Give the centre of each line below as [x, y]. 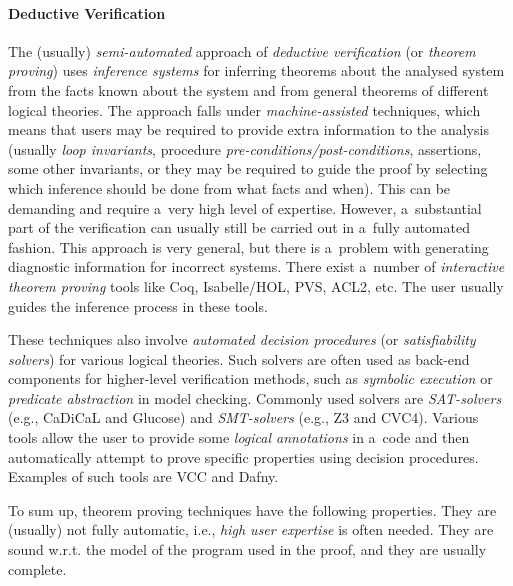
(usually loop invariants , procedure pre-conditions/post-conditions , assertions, [245, 148]
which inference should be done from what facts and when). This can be [229, 187]
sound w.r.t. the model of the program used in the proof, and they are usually [247, 549]
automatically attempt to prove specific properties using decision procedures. [243, 456]
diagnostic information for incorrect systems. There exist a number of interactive [256, 266]
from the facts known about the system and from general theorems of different [248, 89]
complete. [37, 568]
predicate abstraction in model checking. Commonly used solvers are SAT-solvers [255, 397]
